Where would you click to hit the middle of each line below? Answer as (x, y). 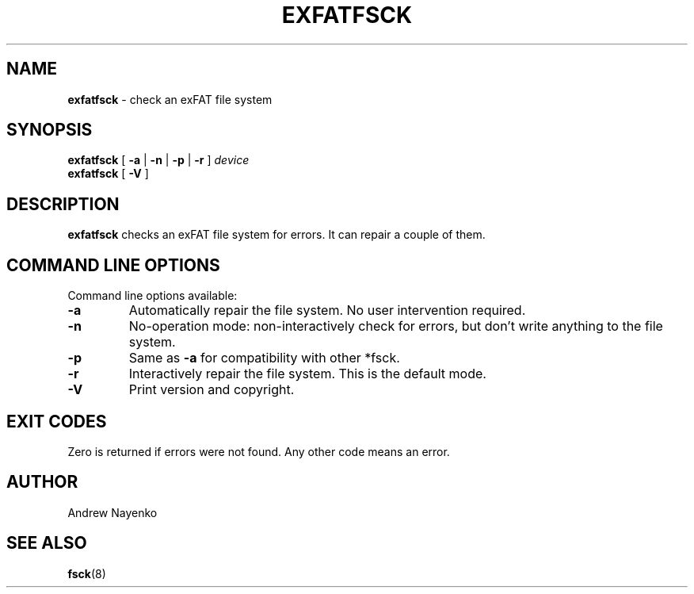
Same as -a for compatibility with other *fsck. (264, 358)
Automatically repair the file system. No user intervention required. (327, 310)
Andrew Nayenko (112, 512)
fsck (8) (87, 573)
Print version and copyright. (212, 390)
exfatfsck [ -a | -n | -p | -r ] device (158, 160)
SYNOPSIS (50, 130)
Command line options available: (153, 296)
